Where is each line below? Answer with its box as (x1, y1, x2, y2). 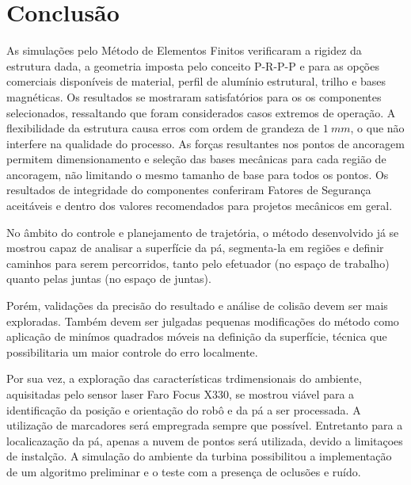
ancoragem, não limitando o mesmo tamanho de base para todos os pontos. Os (6, 166, 389, 182)
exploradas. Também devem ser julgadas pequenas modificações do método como (6, 312, 399, 329)
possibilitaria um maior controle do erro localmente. (6, 343, 258, 360)
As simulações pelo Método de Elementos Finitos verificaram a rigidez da (6, 42, 362, 59)
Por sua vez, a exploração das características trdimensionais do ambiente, (6, 370, 362, 387)
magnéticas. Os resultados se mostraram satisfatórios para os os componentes (6, 88, 382, 105)
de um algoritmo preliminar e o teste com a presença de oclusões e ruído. (6, 463, 361, 479)
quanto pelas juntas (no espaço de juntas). (6, 270, 211, 287)
